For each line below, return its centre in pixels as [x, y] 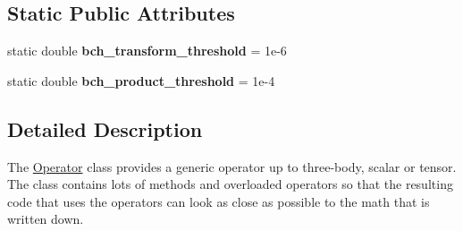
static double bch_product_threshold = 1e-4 [141, 80]
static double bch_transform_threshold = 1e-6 [147, 51]
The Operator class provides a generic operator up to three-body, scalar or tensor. [232, 166]
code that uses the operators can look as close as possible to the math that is [219, 201]
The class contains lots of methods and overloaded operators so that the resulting [230, 184]
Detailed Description [105, 128]
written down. [46, 219]
